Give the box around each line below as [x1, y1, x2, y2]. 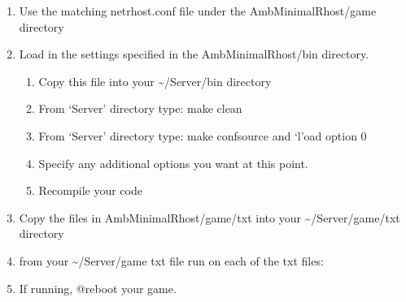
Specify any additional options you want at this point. [38, 154, 308, 171]
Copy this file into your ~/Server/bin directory [38, 72, 272, 89]
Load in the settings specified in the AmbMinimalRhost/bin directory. [19, 45, 369, 63]
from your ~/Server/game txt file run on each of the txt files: [19, 252, 324, 269]
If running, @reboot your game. [19, 279, 177, 296]
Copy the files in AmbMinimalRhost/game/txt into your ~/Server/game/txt [19, 209, 400, 226]
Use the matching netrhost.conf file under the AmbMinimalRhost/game [19, 2, 377, 19]
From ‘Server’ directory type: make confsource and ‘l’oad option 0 [38, 127, 367, 144]
